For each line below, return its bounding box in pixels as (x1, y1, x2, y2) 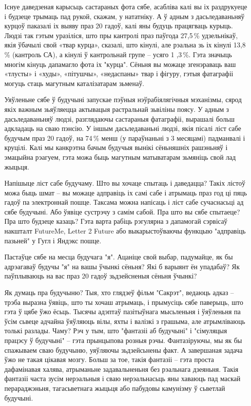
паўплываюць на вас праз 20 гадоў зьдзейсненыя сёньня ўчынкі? (4, 271, 197, 281)
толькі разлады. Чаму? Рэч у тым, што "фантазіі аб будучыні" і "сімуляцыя (4, 325, 227, 336)
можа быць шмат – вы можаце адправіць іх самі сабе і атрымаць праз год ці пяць (4, 187, 247, 197)
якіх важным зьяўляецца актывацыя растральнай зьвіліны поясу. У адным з (4, 104, 229, 114)
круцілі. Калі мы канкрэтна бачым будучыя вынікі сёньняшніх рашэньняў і (4, 142, 228, 152)
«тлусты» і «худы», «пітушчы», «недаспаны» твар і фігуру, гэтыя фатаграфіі (4, 68, 233, 79)
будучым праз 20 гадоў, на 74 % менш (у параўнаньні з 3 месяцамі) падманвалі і (4, 132, 245, 143)
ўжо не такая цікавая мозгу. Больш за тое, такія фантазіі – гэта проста (4, 354, 214, 364)
